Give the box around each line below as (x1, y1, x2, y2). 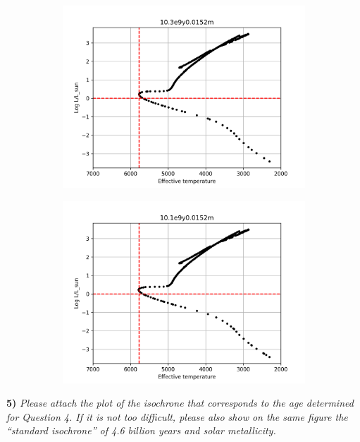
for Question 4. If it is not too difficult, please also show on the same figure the (6, 409, 348, 424)
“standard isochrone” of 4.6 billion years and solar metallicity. (6, 423, 276, 438)
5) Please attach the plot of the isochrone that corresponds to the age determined (6, 395, 354, 410)
